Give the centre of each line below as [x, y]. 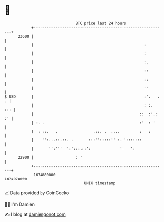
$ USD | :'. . [82, 97]
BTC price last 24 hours [101, 23]
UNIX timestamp [100, 183]
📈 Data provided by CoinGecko [37, 193]
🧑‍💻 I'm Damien [20, 204]
